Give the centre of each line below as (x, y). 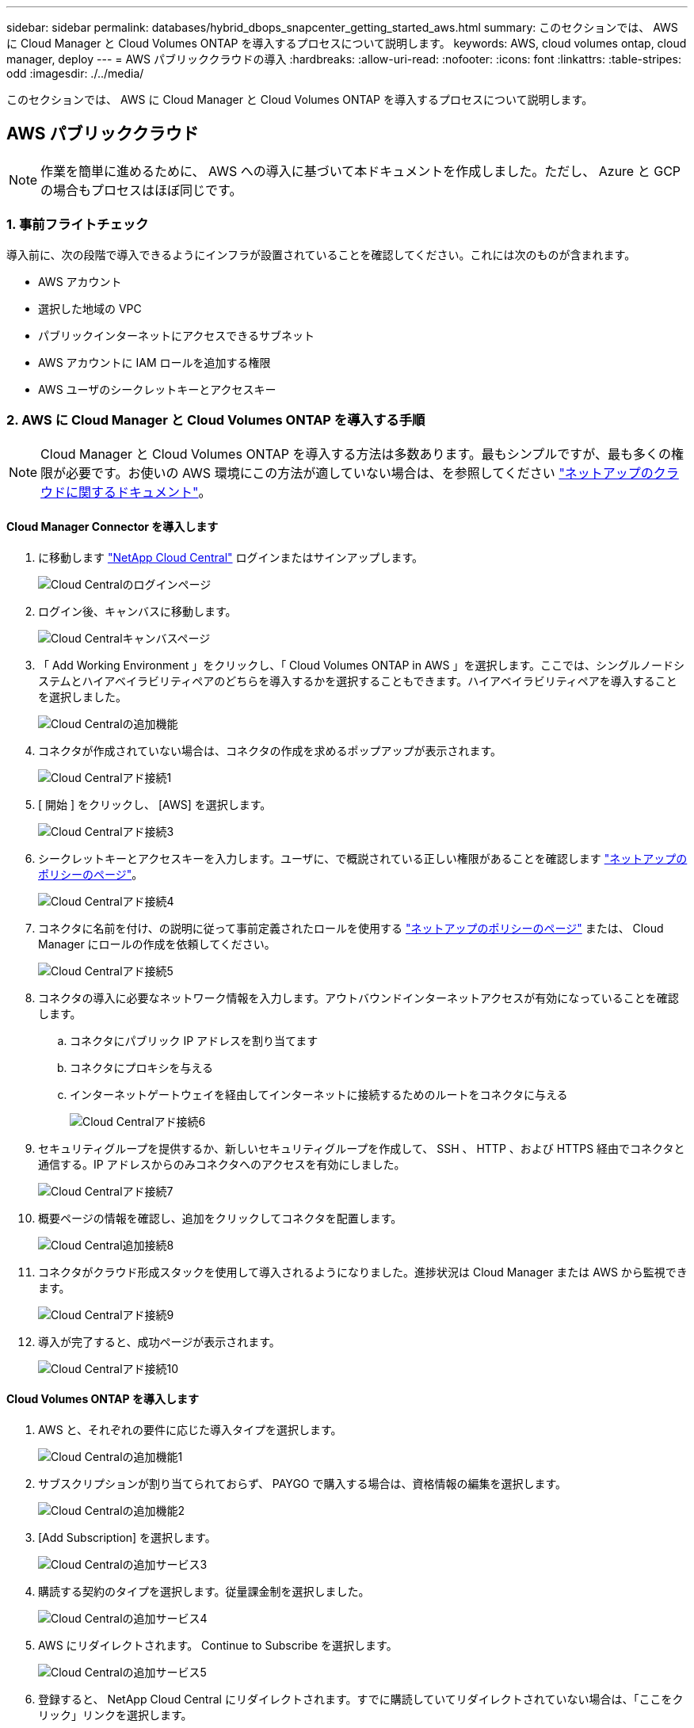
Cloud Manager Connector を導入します (112, 526)
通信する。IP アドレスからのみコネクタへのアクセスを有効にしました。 (222, 1164)
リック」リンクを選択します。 (115, 1715)
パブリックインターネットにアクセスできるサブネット (177, 335)
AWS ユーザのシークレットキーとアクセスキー (157, 389)
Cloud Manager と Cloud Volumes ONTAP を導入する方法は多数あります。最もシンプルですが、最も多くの (356, 454)
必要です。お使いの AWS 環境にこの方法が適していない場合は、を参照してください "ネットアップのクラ (372, 473)
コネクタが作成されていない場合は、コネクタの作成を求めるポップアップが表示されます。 (270, 750)
